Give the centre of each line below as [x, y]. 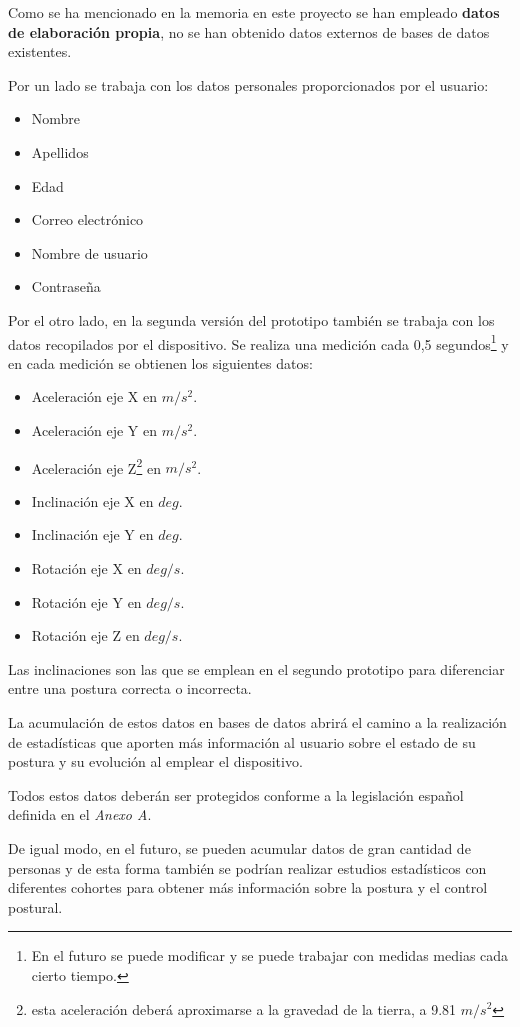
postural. [35, 906]
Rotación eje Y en [86, 601]
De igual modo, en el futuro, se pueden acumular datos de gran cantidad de [239, 847]
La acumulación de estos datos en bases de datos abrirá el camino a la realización [257, 721]
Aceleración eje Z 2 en [96, 466]
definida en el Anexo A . [80, 814]
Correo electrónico [87, 219]
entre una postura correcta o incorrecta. [130, 688]
